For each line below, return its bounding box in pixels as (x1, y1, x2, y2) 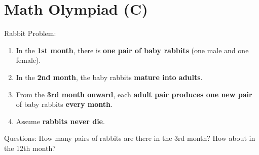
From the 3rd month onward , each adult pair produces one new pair (16, 89, 252, 99)
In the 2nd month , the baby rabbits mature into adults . (16, 71, 203, 82)
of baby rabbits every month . (16, 99, 113, 109)
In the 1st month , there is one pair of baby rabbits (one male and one (16, 45, 249, 55)
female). (16, 55, 41, 65)
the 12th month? (4, 142, 56, 153)
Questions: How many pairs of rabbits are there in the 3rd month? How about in (4, 133, 255, 143)
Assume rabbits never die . (16, 115, 105, 126)
